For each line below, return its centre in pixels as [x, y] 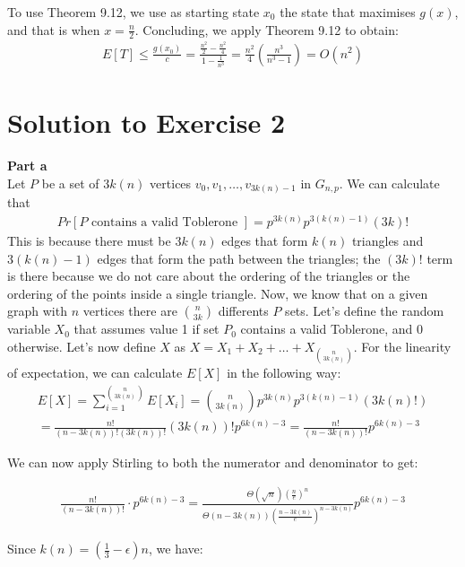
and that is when [54, 29]
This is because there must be [89, 240]
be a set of [70, 183]
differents [243, 311]
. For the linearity [402, 346]
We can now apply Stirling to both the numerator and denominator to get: [213, 462]
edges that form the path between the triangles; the [239, 258]
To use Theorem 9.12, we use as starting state [133, 12]
